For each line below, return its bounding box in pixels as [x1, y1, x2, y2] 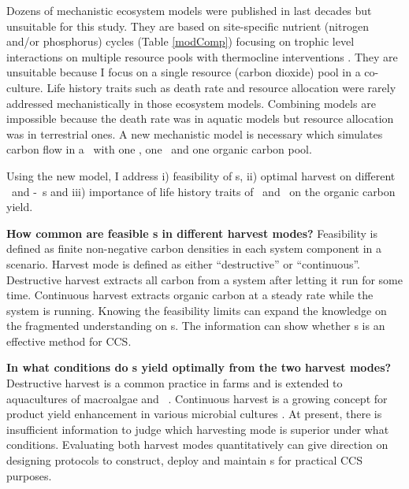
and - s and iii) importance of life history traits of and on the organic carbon [11, 183, 396, 199]
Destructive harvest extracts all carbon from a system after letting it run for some [6, 271, 403, 287]
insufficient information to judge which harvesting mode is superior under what [6, 420, 389, 437]
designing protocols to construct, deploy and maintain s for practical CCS [6, 452, 363, 469]
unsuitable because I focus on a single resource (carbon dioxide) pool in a [6, 64, 361, 80]
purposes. [6, 467, 52, 483]
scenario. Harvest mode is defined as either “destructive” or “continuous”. [6, 255, 361, 272]
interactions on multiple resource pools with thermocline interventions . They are [6, 48, 398, 65]
